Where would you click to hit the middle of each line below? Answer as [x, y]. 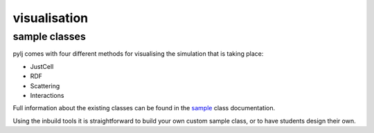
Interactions [47, 95]
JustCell [42, 66]
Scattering [45, 85]
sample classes [49, 37]
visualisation [51, 18]
